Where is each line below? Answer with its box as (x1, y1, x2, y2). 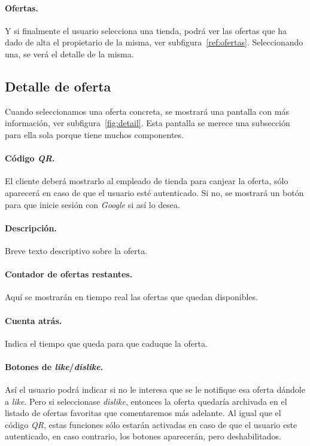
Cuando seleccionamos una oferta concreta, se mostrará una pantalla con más (5, 105, 289, 117)
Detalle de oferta (5, 77, 111, 95)
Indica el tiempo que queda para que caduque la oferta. (5, 337, 208, 349)
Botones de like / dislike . (5, 360, 104, 372)
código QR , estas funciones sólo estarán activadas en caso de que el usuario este (5, 418, 297, 430)
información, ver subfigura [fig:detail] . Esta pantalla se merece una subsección (5, 117, 290, 129)
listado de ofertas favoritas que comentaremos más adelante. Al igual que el (5, 407, 281, 419)
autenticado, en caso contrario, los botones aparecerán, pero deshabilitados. (5, 430, 281, 442)
